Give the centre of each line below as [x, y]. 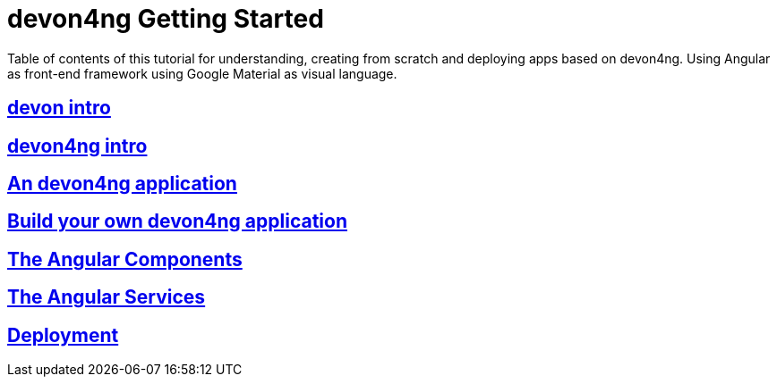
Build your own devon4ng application [177, 221]
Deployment [63, 335]
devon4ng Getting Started [166, 19]
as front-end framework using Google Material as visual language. [202, 73]
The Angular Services [107, 297]
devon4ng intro [77, 146]
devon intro [59, 108]
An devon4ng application [122, 184]
